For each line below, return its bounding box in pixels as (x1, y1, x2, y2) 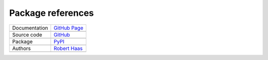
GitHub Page (54, 24, 84, 31)
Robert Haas (54, 45, 83, 52)
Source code (12, 31, 42, 38)
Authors (12, 45, 31, 52)
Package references (9, 7, 94, 18)
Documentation (12, 24, 48, 31)
